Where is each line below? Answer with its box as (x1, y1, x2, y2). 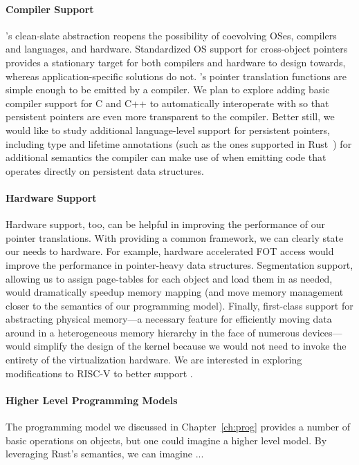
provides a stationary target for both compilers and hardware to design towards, (6, 55, 346, 69)
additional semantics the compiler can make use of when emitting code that (6, 150, 326, 164)
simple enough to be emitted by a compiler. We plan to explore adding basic (6, 82, 330, 97)
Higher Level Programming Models (6, 392, 178, 407)
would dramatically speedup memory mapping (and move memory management (6, 285, 344, 299)
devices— (302, 325, 342, 339)
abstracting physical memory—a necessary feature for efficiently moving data (6, 312, 332, 326)
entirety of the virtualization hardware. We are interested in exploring (6, 352, 302, 367)
